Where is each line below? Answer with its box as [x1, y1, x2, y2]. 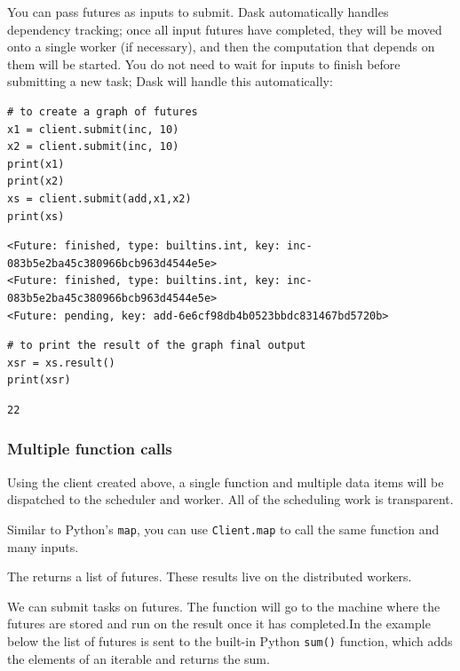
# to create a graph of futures [7, 105, 198, 118]
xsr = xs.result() [7, 356, 115, 369]
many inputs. [7, 537, 79, 556]
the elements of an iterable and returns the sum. [7, 649, 270, 667]
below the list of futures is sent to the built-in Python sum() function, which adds [7, 631, 453, 650]
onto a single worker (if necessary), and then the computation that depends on [7, 37, 435, 56]
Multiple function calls [7, 438, 172, 460]
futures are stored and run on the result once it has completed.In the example [7, 614, 431, 633]
